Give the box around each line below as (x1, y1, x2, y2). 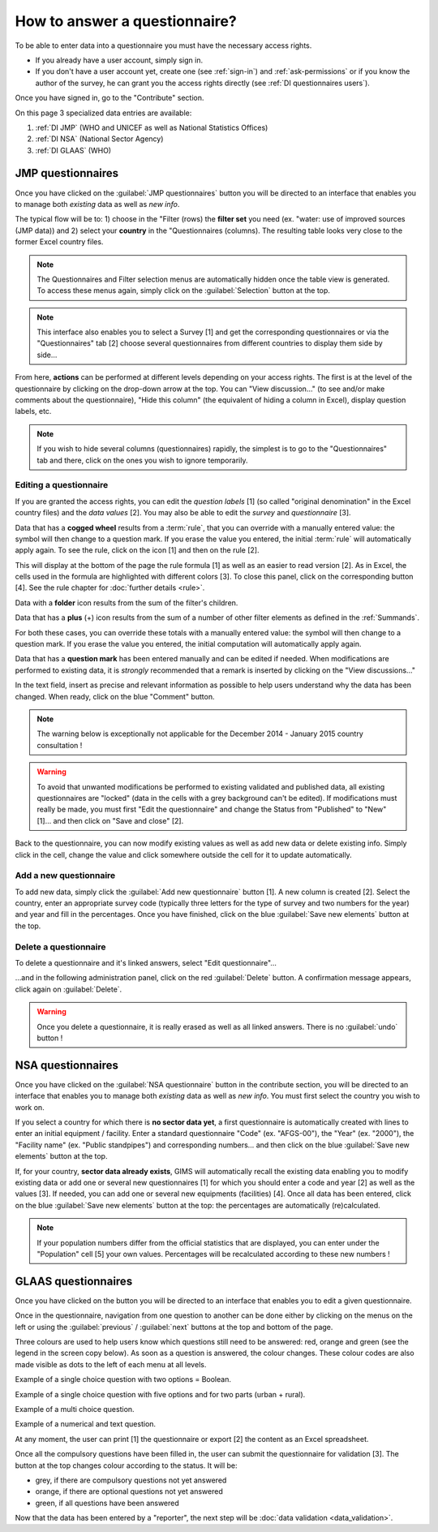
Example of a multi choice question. (15, 1404, 135, 1414)
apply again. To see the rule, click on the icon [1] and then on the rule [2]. (15, 545, 260, 555)
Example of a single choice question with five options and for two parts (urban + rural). (15, 1389, 306, 1399)
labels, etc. (15, 407, 52, 416)
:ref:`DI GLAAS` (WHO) (35, 145, 112, 155)
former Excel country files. (15, 237, 104, 247)
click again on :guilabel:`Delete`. (15, 984, 122, 994)
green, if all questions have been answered (35, 1498, 180, 1508)
